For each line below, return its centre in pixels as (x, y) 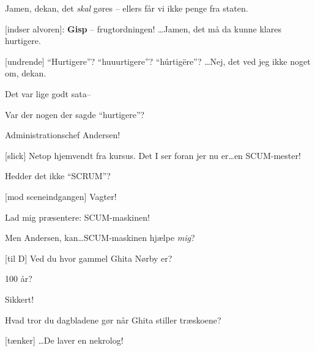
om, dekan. (26, 73)
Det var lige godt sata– (48, 93)
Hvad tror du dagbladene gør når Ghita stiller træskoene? (113, 320)
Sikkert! (20, 299)
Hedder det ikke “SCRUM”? (58, 176)
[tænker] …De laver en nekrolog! (64, 340)
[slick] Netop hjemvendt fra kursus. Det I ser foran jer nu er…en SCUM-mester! (153, 155)
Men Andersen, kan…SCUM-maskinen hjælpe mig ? (100, 238)
